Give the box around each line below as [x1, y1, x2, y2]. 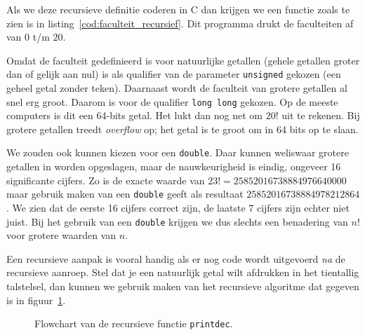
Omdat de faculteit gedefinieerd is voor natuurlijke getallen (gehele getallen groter [6, 53, 360, 67]
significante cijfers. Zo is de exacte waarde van [6, 172, 205, 187]
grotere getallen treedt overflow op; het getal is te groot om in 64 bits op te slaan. [6, 121, 359, 136]
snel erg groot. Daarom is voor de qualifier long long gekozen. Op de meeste [6, 94, 338, 109]
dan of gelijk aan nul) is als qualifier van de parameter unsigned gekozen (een [6, 67, 341, 81]
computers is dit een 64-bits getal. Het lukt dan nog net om [6, 108, 263, 123]
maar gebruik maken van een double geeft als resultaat [6, 186, 244, 201]
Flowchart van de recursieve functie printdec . [34, 316, 233, 331]
